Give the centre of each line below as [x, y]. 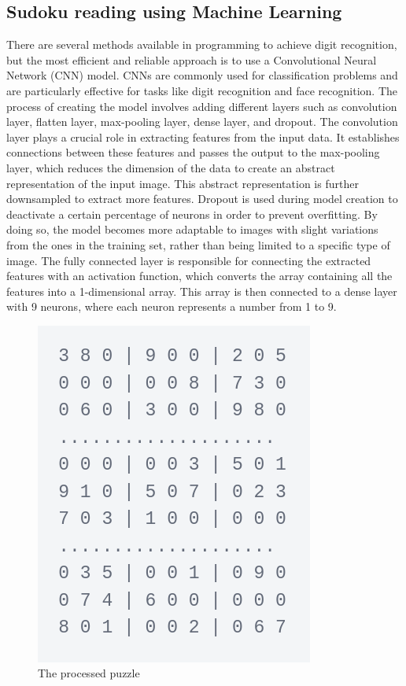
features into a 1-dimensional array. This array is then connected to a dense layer [202, 291]
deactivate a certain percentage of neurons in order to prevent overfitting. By [192, 214]
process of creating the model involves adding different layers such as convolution [202, 106]
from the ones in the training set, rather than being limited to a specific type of [198, 244]
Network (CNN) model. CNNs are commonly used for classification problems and [202, 75]
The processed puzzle [89, 673]
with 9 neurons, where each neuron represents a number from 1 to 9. [172, 306]
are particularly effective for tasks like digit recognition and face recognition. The [202, 90]
